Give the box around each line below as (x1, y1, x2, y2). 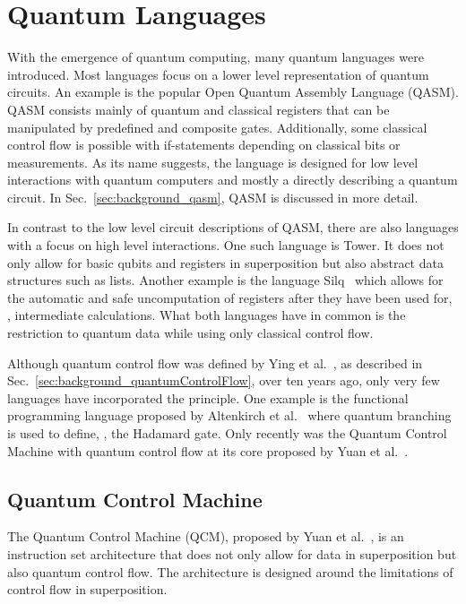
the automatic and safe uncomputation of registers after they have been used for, (7, 288, 453, 306)
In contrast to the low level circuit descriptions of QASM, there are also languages (7, 218, 459, 237)
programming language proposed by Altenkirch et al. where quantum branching (7, 406, 452, 425)
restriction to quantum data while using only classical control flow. (7, 324, 374, 342)
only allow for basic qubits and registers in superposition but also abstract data (7, 253, 444, 272)
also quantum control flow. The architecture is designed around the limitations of (7, 562, 453, 581)
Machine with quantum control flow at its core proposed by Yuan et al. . (7, 441, 409, 460)
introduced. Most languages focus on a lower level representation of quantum (7, 65, 429, 83)
